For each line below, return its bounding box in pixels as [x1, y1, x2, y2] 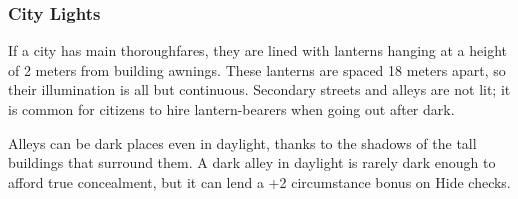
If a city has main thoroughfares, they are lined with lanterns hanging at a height [8, 40, 507, 61]
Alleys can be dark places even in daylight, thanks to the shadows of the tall [8, 132, 477, 153]
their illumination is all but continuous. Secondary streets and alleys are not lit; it [8, 79, 511, 100]
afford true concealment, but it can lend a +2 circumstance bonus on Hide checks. [8, 171, 511, 192]
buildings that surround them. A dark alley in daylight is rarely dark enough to [8, 152, 496, 173]
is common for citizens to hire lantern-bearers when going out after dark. [8, 99, 455, 119]
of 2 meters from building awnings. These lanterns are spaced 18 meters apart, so [8, 59, 506, 80]
